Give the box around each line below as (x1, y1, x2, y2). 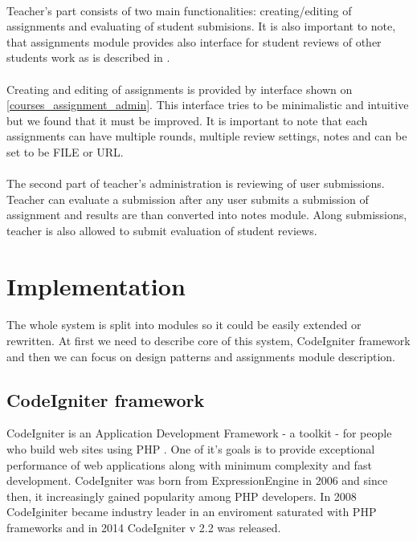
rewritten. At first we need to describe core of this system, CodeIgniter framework (6, 332, 411, 349)
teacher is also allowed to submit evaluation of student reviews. (6, 222, 317, 238)
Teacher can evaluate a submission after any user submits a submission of (6, 190, 369, 207)
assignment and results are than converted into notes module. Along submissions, (6, 206, 407, 223)
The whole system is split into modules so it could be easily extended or (6, 316, 362, 333)
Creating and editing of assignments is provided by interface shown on (6, 80, 353, 97)
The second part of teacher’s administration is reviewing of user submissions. (6, 175, 385, 192)
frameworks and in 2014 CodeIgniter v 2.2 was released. (6, 519, 281, 536)
